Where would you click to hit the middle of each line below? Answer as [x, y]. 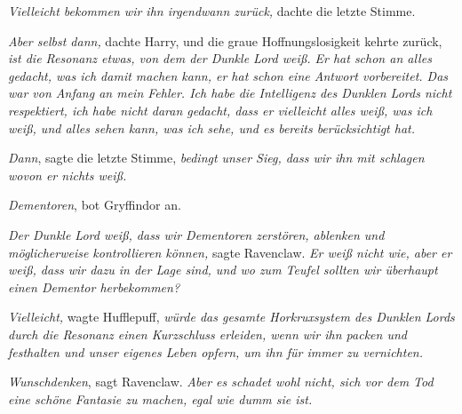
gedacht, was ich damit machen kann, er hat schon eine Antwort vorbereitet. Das [228, 75]
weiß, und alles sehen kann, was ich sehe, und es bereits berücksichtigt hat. [212, 127]
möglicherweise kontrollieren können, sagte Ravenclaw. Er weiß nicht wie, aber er [230, 252]
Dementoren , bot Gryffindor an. [95, 205]
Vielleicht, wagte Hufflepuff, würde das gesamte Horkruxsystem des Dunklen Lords [231, 317]
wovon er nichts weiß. [68, 175]
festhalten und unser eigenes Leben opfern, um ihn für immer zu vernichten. [216, 351]
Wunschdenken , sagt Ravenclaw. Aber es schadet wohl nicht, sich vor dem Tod [221, 382]
